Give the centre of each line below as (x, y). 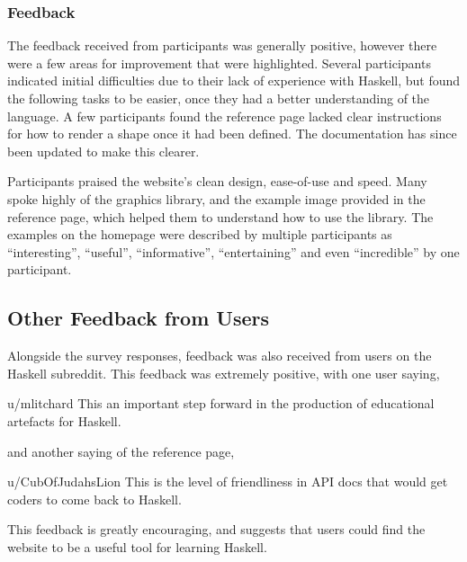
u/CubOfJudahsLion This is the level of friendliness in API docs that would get (228, 482)
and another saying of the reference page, (121, 451)
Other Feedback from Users (138, 318)
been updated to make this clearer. (103, 151)
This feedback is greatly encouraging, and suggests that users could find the (216, 529)
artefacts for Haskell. (64, 420)
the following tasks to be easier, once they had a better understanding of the (219, 98)
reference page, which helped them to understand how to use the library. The (220, 216)
